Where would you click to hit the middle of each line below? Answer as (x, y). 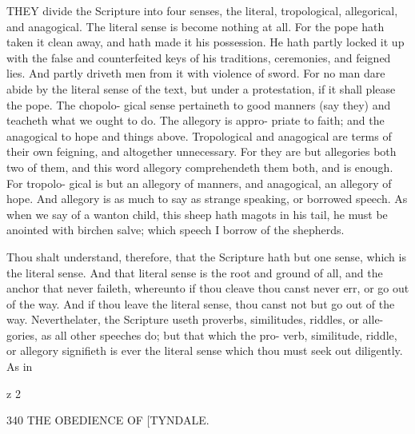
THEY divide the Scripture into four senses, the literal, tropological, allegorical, (202, 10)
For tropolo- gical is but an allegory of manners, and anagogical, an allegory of (199, 183)
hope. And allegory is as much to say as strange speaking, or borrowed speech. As (207, 199)
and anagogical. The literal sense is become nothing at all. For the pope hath (196, 26)
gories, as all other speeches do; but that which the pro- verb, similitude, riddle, (202, 334)
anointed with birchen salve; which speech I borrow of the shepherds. (176, 230)
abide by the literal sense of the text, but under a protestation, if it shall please (201, 88)
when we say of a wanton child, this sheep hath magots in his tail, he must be (197, 214)
